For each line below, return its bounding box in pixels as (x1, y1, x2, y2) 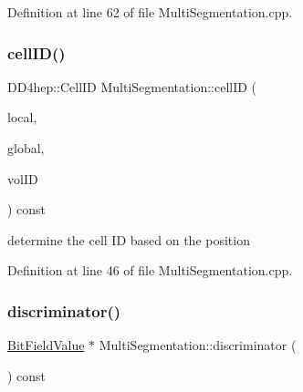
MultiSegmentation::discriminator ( (99, 335, 297, 355)
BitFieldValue (7, 335, 85, 355)
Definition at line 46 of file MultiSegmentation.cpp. (7, 261, 293, 280)
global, (7, 139, 45, 157)
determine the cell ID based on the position (7, 230, 250, 249)
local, (7, 108, 37, 127)
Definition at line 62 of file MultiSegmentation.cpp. (7, 3, 293, 21)
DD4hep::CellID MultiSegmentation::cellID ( (7, 77, 257, 96)
